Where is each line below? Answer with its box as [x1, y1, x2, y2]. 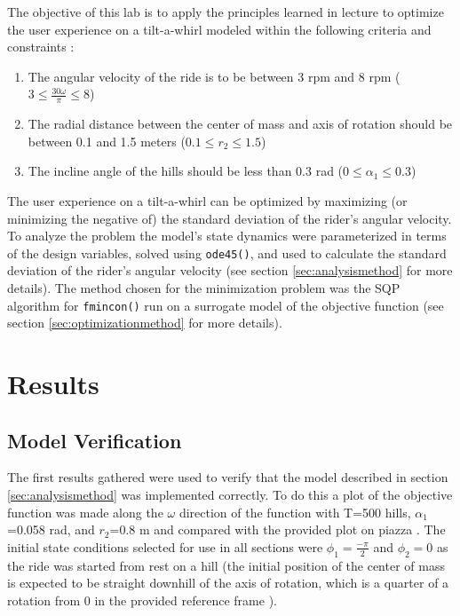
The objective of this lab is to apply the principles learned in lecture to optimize [7, 3, 444, 20]
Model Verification [7, 426, 182, 454]
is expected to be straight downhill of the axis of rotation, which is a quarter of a [7, 573, 449, 592]
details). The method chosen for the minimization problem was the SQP [7, 279, 401, 297]
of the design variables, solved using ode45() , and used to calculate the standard [7, 243, 447, 262]
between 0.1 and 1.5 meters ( [28, 131, 186, 150]
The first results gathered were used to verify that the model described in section [7, 468, 448, 486]
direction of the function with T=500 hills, [178, 502, 411, 521]
